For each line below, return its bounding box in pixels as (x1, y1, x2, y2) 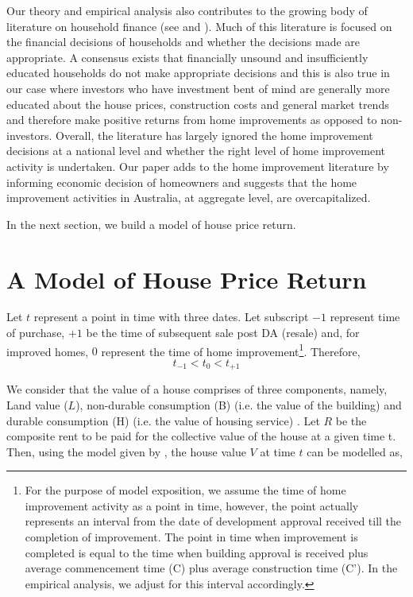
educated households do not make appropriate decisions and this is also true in (6, 64, 390, 81)
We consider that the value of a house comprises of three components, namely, (6, 381, 388, 397)
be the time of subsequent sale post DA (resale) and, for (86, 324, 360, 341)
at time (260, 443, 295, 459)
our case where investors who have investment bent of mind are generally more (6, 79, 390, 96)
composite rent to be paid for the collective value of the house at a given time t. (6, 428, 396, 444)
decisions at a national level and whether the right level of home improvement (6, 142, 386, 159)
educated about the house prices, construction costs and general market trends (6, 95, 389, 112)
